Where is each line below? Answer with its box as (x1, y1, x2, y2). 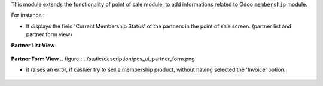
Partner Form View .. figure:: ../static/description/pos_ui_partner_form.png (11, 55, 195, 62)
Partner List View (11, 42, 55, 49)
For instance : (11, 12, 45, 19)
